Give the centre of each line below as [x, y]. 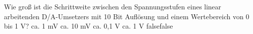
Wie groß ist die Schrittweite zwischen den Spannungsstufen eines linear [113, 6]
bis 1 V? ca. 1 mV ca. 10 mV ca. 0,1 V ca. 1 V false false [89, 26]
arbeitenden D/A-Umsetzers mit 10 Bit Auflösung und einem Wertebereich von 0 [127, 16]
